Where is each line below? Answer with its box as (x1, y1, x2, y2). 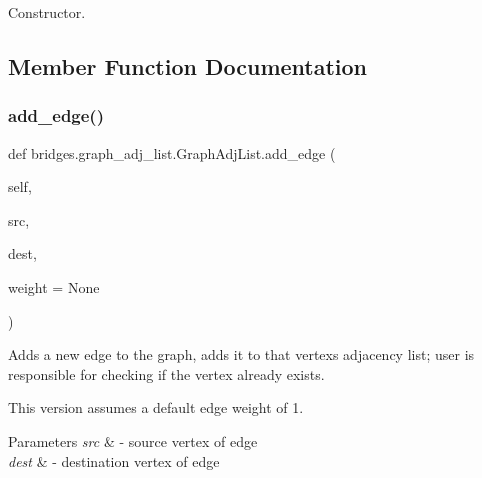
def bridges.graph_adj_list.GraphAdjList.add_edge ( (8, 142, 336, 163)
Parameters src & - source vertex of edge (8, 430, 258, 451)
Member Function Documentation (8, 50, 368, 81)
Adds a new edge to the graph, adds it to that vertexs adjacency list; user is (8, 344, 475, 365)
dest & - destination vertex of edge (8, 450, 220, 471)
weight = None (8, 276, 100, 297)
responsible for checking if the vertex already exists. (8, 363, 325, 384)
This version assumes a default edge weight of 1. (8, 397, 304, 418)
